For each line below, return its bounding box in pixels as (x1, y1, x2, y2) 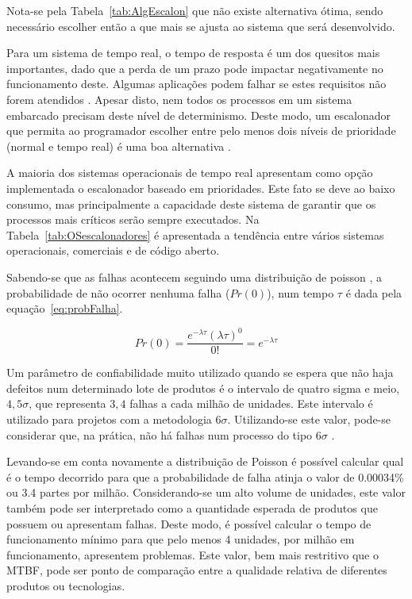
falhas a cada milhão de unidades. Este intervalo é (129, 395, 373, 412)
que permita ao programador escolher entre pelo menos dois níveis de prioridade (6, 122, 396, 139)
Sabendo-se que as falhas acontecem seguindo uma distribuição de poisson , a (6, 268, 383, 285)
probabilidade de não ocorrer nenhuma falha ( (6, 284, 230, 301)
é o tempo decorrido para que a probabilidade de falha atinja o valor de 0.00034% (6, 468, 404, 485)
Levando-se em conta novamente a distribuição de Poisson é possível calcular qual (6, 453, 404, 470)
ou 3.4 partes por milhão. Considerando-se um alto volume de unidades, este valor (6, 484, 406, 501)
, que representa (29, 395, 106, 412)
